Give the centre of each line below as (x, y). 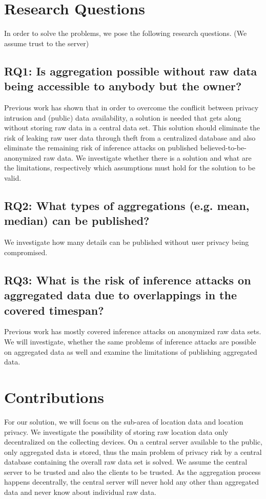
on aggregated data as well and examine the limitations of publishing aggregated (131, 351)
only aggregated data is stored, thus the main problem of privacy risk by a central (133, 452)
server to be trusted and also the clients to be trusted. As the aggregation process (132, 472)
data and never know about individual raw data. (80, 492)
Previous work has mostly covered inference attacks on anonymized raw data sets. (133, 331)
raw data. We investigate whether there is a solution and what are (147, 157)
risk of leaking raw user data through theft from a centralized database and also (130, 137)
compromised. (26, 252)
